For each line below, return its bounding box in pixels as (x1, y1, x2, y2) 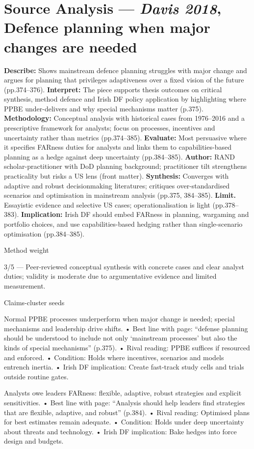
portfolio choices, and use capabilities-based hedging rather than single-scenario (4, 219, 243, 229)
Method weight (4, 245, 49, 255)
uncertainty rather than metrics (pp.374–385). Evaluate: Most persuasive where (4, 132, 247, 142)
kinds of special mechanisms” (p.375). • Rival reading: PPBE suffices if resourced (4, 342, 250, 352)
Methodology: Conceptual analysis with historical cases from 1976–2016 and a (4, 113, 245, 123)
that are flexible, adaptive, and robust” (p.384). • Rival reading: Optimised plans (4, 407, 250, 417)
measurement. (4, 280, 46, 291)
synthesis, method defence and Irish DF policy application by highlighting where (4, 94, 246, 104)
